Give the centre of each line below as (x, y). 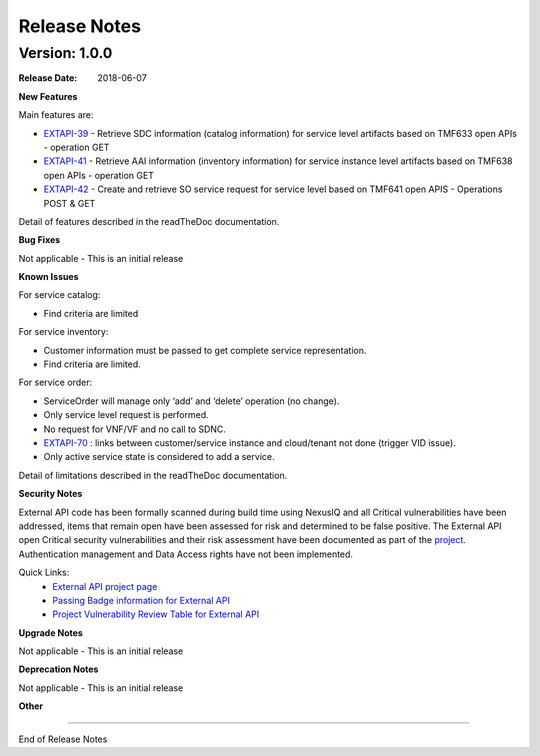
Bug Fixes (39, 240)
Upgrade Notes (51, 632)
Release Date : (48, 78)
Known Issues (48, 277)
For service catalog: (59, 295)
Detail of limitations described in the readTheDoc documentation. (153, 475)
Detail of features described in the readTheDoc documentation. (149, 221)
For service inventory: (63, 332)
